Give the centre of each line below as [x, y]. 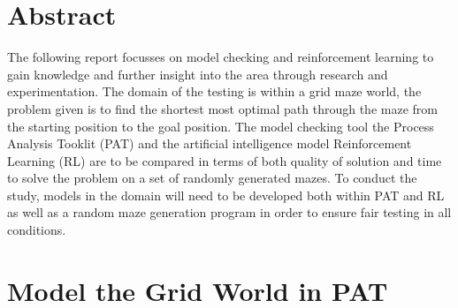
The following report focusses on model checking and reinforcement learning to [221, 57]
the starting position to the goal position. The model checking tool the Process [221, 126]
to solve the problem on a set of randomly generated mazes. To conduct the [212, 178]
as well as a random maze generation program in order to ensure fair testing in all [229, 212]
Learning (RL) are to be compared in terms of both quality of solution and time [225, 160]
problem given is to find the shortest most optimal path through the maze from [222, 108]
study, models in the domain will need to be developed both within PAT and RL [226, 195]
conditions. [37, 230]
